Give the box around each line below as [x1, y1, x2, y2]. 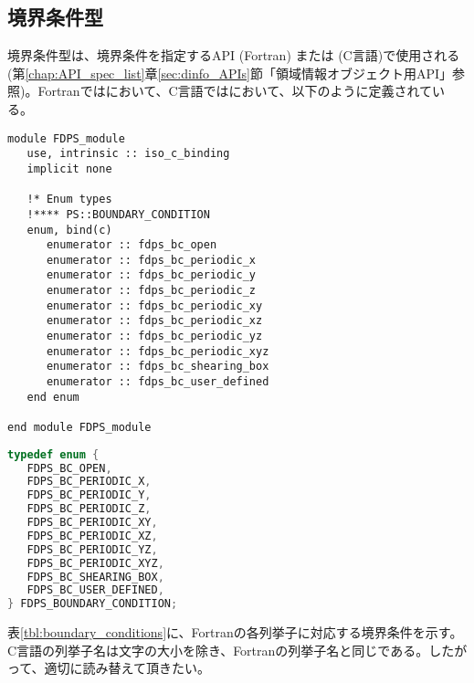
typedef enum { [7, 447, 100, 461]
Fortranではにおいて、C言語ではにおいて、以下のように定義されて [37, 81, 433, 100]
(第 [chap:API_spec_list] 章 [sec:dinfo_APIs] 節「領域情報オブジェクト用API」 [7, 63, 453, 82]
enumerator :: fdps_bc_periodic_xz [46, 314, 263, 328]
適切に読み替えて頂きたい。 [44, 658, 210, 678]
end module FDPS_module [7, 421, 152, 435]
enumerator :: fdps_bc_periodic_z [46, 284, 257, 298]
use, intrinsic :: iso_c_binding [26, 147, 230, 161]
